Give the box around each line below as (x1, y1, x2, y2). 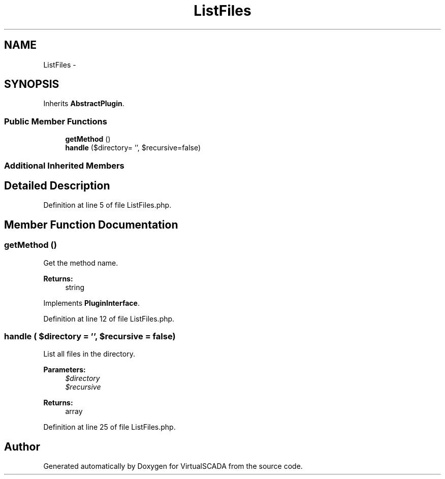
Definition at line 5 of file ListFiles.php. (43, 201, 172, 210)
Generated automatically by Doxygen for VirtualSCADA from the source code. (43, 462, 303, 471)
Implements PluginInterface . (43, 298, 140, 307)
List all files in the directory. (43, 349, 135, 359)
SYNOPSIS (4, 78, 59, 91)
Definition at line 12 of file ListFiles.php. (43, 314, 175, 323)
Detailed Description (4, 179, 110, 192)
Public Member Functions (4, 116, 107, 126)
